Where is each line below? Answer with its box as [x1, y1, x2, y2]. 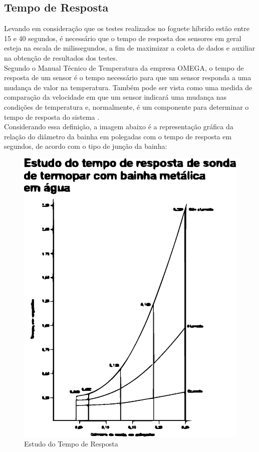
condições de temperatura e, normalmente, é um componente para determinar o [4, 101, 249, 112]
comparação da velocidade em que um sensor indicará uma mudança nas [4, 92, 227, 102]
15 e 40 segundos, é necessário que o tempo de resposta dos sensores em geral [4, 33, 241, 43]
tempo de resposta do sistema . [4, 111, 100, 122]
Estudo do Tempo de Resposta [24, 438, 118, 449]
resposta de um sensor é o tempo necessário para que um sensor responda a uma [4, 72, 251, 83]
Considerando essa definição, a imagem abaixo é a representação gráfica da [4, 121, 233, 132]
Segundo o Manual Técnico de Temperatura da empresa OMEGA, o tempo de [4, 62, 244, 73]
